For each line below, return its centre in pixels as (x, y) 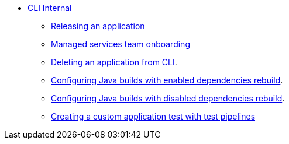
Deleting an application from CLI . (114, 62)
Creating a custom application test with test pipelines (153, 116)
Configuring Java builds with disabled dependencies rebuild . (168, 98)
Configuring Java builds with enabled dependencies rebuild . (167, 80)
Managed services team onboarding (121, 44)
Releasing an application (98, 26)
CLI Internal (50, 8)
